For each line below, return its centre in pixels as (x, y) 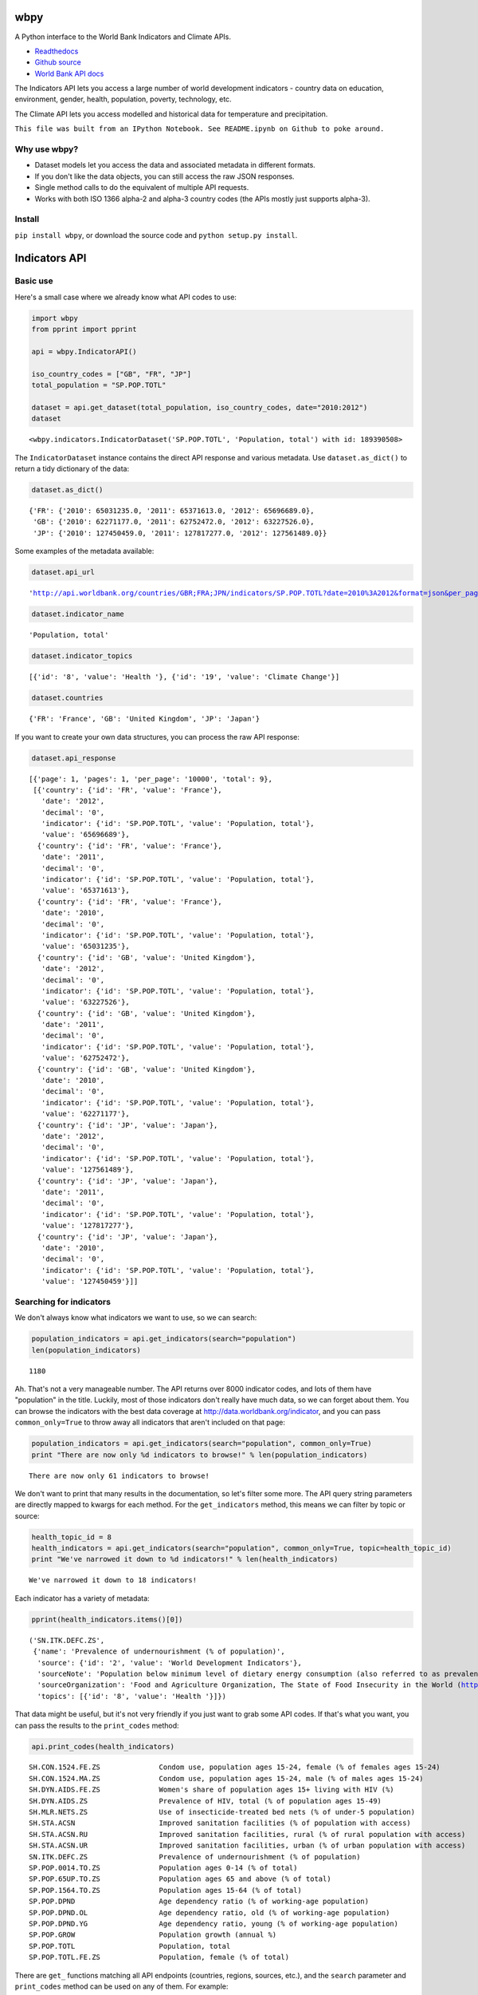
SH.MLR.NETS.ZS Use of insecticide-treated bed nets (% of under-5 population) (222, 1812)
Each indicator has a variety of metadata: (82, 1598)
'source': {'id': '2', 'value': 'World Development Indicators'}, (169, 1663)
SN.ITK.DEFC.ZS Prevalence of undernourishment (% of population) (195, 1857)
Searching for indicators (63, 1302)
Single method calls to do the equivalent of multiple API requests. (142, 188)
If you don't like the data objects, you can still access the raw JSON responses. (165, 176)
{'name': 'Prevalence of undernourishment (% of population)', (159, 1651)
